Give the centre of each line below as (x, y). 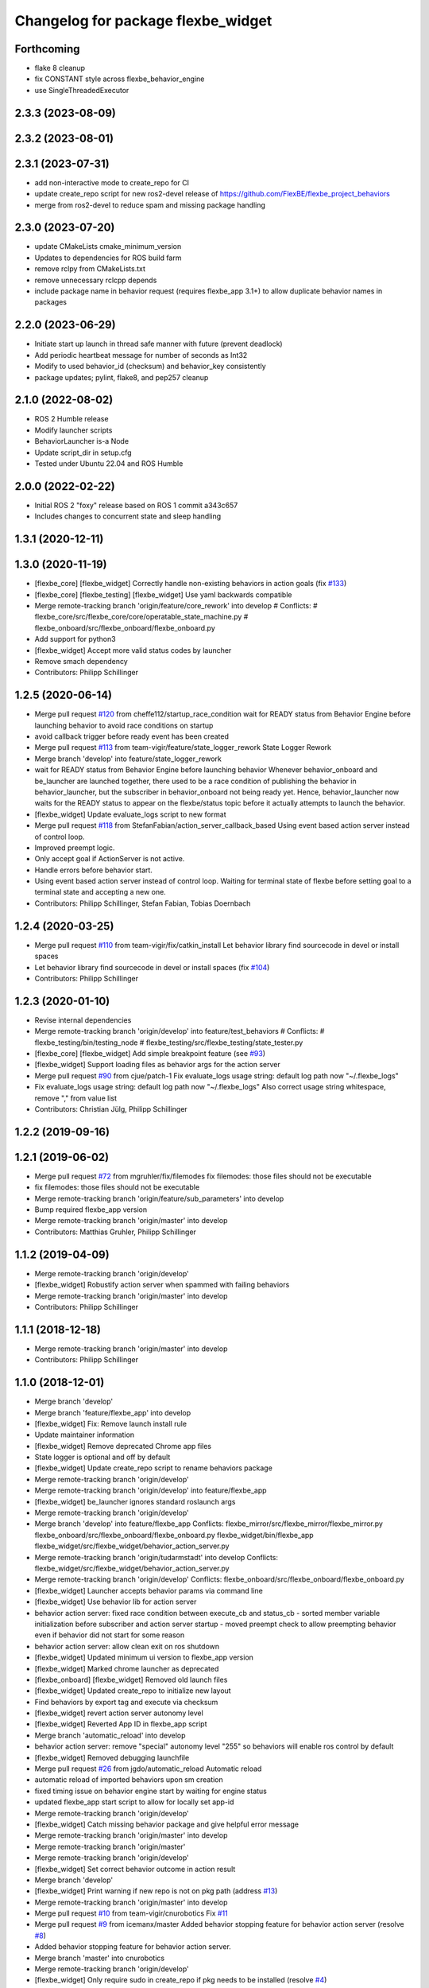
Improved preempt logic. (75, 848)
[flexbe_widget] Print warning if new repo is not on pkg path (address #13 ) (156, 1891)
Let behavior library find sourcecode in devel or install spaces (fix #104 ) (152, 967)
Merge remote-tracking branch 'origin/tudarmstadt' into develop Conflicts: (156, 1557)
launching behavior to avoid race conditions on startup (124, 725)
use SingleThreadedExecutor (82, 90)
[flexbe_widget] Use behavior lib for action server (116, 1602)
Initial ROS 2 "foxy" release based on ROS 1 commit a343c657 (136, 505)
